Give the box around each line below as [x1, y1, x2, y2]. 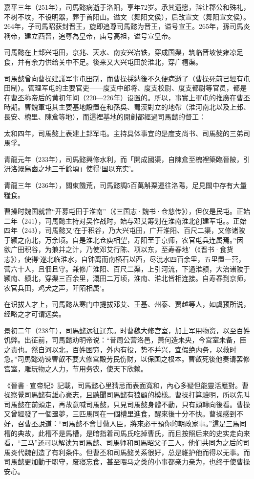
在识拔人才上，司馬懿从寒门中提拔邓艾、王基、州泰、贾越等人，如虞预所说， [4, 299, 250, 309]
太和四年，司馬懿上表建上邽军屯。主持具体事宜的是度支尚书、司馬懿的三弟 [4, 128, 243, 138]
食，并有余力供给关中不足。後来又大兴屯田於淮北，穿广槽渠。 [4, 56, 202, 67]
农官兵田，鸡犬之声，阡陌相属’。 [4, 282, 108, 293]
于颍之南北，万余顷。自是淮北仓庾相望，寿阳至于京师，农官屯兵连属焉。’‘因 [4, 234, 244, 245]
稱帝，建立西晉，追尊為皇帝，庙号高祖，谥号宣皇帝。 [4, 30, 175, 41]
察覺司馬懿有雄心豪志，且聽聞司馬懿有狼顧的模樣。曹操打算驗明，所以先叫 [10, 389, 250, 400]
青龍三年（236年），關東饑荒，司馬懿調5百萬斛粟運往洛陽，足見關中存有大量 [4, 180, 247, 190]
